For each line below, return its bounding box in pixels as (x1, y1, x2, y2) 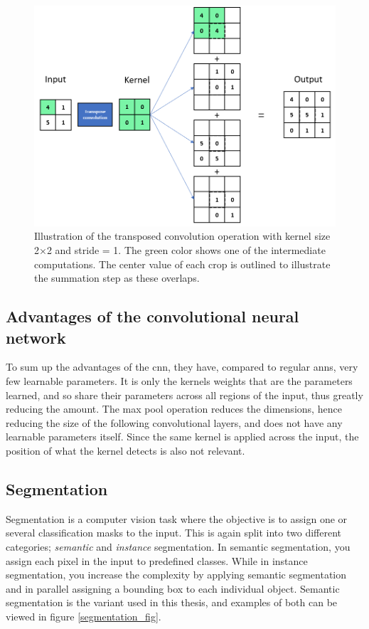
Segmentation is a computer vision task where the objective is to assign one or (6, 511, 348, 526)
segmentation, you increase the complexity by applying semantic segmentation (6, 567, 347, 582)
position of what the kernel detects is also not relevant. (6, 443, 245, 458)
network (6, 326, 66, 348)
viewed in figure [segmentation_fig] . (6, 608, 161, 623)
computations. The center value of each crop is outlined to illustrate (34, 256, 331, 271)
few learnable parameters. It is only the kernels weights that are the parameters (6, 374, 353, 388)
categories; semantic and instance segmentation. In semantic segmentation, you (6, 539, 351, 554)
